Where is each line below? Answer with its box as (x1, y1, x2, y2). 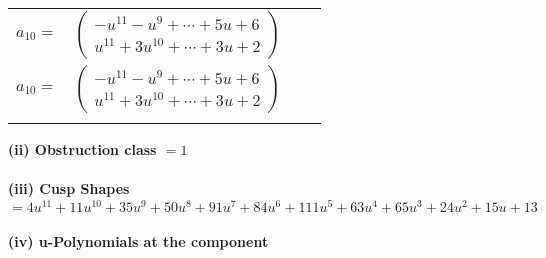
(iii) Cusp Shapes (8, 178, 130, 199)
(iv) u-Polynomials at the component (8, 231, 269, 252)
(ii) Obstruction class (8, 139, 157, 159)
